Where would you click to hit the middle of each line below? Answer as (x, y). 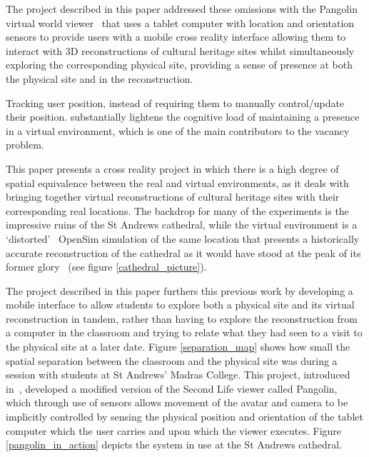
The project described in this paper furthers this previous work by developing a (180, 290)
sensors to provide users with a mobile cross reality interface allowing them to (176, 37)
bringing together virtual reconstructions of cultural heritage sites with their (173, 197)
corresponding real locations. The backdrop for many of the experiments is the (177, 210)
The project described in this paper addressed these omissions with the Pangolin (182, 9)
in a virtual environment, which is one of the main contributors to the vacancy (178, 130)
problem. (25, 145)
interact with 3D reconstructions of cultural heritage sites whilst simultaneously (180, 50)
